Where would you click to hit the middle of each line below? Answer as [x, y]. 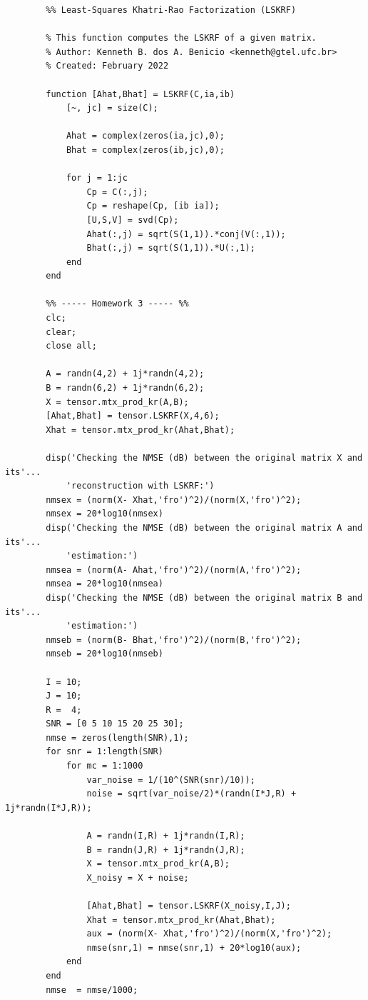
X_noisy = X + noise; [138, 877]
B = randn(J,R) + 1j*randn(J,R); [166, 850]
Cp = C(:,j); [117, 192]
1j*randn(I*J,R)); [48, 807]
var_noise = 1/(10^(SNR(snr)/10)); [171, 780]
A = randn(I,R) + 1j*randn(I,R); [166, 836]
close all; [71, 346]
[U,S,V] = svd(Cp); [133, 220]
